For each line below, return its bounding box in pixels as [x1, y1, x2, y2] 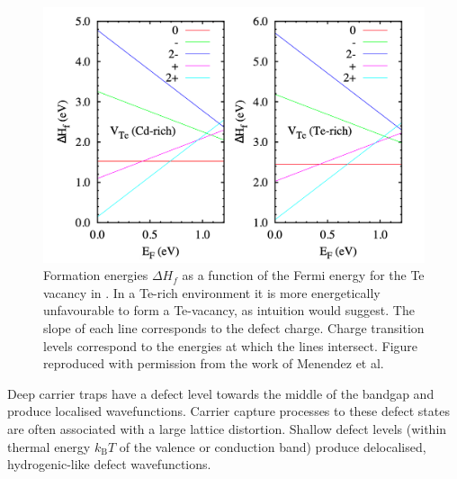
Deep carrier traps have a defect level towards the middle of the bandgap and [7, 384, 435, 402]
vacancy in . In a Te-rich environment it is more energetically [43, 283, 381, 302]
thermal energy [7, 437, 91, 456]
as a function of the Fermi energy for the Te [182, 266, 425, 285]
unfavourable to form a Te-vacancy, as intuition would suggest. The [43, 301, 415, 320]
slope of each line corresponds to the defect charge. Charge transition [43, 319, 425, 337]
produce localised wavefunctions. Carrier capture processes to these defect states [7, 402, 450, 420]
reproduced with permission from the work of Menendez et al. [43, 354, 384, 373]
